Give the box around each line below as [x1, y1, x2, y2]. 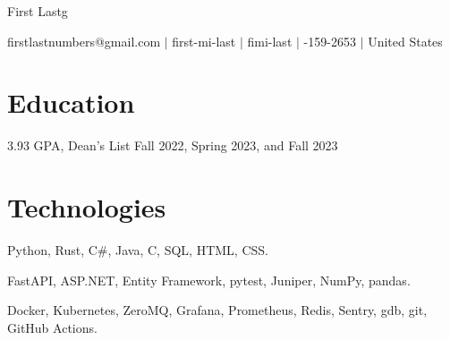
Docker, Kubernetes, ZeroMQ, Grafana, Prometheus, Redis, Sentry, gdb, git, [7, 301, 428, 319]
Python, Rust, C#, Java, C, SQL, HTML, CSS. [7, 241, 268, 259]
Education [7, 84, 135, 121]
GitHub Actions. [7, 318, 98, 336]
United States [368, 31, 443, 50]
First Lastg [7, 2, 68, 20]
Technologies [7, 189, 166, 225]
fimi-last [247, 31, 293, 50]
